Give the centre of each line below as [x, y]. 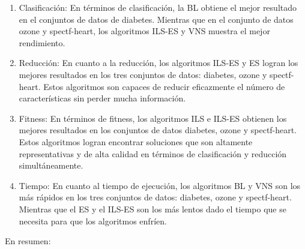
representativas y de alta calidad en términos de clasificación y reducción [153, 153]
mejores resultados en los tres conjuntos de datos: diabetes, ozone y [143, 74]
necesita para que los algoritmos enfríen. [93, 220]
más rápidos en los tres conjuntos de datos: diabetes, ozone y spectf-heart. [155, 197]
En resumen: [28, 241]
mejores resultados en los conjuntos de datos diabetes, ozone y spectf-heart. [158, 130]
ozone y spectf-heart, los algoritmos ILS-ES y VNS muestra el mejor [144, 31]
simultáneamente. [51, 165]
